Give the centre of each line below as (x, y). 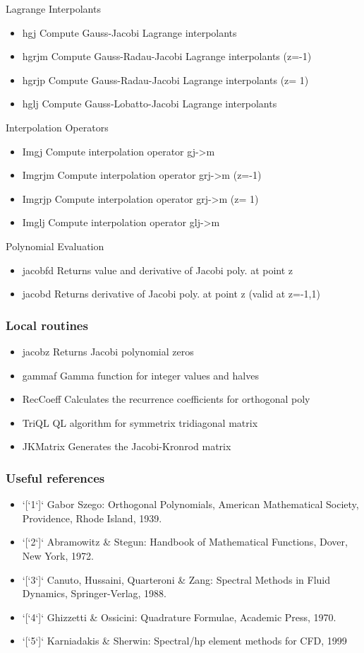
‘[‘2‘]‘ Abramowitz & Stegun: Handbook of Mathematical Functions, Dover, (185, 542)
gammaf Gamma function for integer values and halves (140, 375)
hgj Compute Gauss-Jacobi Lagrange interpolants (129, 32)
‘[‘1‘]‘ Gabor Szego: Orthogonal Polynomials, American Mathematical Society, (190, 504)
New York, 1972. (58, 555)
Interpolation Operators (57, 127)
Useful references (55, 477)
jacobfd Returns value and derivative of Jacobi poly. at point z (158, 270)
